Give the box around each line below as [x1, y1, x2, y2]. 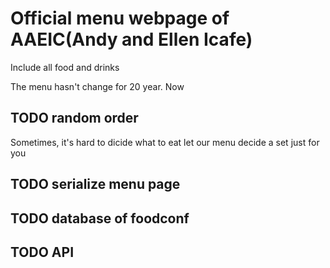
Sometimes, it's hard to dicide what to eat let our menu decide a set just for [10, 136, 320, 148]
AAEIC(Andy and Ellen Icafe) [10, 28, 253, 51]
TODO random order [10, 110, 139, 127]
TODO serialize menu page [10, 176, 181, 193]
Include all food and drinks [10, 61, 120, 73]
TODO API [10, 243, 75, 261]
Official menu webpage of [10, 7, 230, 30]
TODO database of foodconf [10, 210, 190, 227]
